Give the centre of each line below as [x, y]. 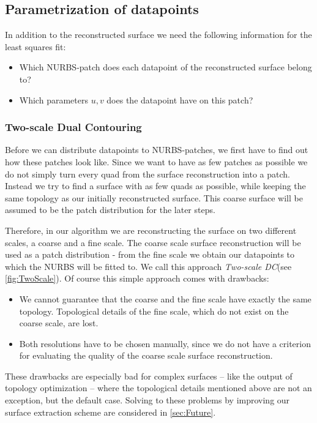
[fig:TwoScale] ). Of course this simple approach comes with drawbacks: [137, 278]
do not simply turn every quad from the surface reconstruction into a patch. [148, 174]
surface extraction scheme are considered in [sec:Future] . [110, 412]
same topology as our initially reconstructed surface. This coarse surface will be [154, 197]
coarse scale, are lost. [59, 323]
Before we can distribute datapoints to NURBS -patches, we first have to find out [157, 150]
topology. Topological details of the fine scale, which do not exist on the [154, 311]
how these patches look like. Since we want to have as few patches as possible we [156, 161]
